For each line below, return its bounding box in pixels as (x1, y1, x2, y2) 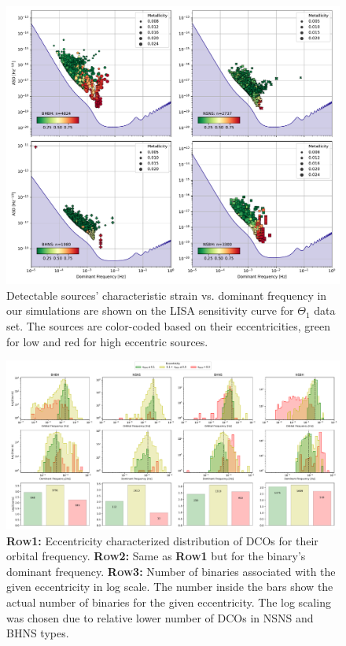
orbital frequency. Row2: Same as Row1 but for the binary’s (6, 548, 306, 564)
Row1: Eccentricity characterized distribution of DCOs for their (6, 532, 318, 548)
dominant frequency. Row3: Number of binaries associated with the (6, 563, 336, 579)
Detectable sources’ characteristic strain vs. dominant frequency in (6, 286, 327, 303)
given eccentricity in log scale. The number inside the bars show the (6, 578, 333, 595)
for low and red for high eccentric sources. (6, 333, 208, 349)
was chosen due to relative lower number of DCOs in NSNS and (6, 609, 314, 626)
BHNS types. (6, 625, 69, 641)
